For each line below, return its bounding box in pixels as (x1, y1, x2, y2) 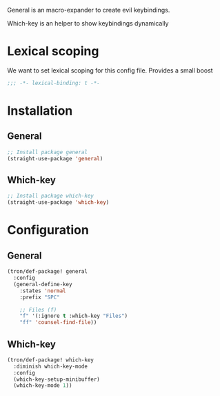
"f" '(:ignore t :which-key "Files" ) (19, 312, 128, 320)
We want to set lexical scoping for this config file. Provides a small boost (7, 66, 213, 75)
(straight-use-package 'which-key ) (7, 199, 110, 206)
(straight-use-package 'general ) (7, 155, 103, 162)
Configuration (7, 223, 90, 238)
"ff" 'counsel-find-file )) (19, 319, 97, 326)
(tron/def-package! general (7, 268, 88, 275)
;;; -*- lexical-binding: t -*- (7, 79, 100, 86)
